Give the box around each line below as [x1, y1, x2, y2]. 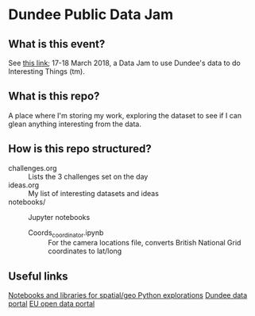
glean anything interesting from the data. [8, 119, 141, 129]
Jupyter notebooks [28, 212, 91, 222]
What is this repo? [8, 90, 100, 103]
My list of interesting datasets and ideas [28, 188, 159, 198]
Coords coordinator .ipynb [28, 228, 104, 239]
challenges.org [8, 163, 57, 172]
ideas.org [8, 180, 40, 190]
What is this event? [8, 37, 106, 51]
